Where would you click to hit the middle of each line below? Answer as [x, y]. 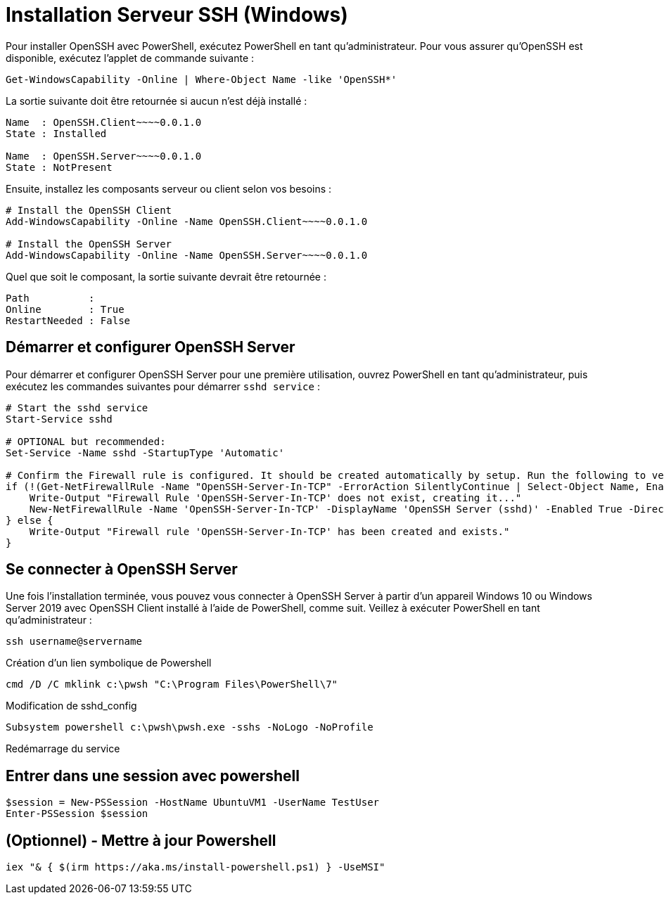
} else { [30, 520]
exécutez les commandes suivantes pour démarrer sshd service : [163, 386]
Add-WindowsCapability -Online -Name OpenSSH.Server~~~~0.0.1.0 [187, 255]
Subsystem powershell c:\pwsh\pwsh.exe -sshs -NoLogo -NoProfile [190, 727]
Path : [50, 298]
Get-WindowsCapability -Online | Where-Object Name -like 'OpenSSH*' [202, 79]
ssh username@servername [74, 642]
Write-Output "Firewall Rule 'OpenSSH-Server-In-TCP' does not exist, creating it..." [275, 497]
